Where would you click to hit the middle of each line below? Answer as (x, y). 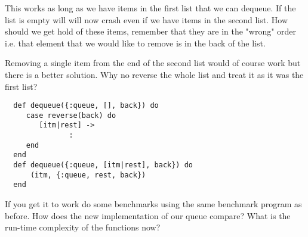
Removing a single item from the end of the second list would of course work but (153, 63)
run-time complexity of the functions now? (83, 227)
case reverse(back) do (71, 115)
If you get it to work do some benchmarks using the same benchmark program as (153, 204)
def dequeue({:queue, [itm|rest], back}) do (103, 165)
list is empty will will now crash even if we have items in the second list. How (147, 19)
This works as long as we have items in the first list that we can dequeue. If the (150, 8)
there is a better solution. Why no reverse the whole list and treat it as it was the (154, 74)
